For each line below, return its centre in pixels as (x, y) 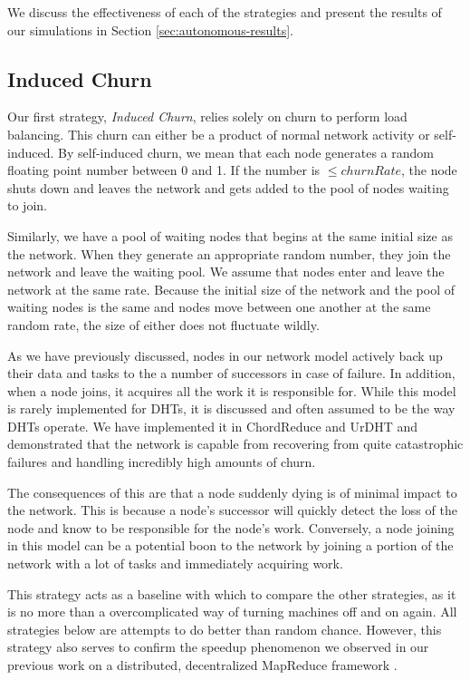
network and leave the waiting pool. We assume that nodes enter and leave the (226, 272)
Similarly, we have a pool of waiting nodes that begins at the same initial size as (230, 235)
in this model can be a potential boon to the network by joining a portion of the (230, 545)
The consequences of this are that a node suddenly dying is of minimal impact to (232, 492)
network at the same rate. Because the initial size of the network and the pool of (231, 289)
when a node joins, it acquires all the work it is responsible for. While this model (232, 390)
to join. (27, 205)
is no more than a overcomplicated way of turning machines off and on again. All (232, 612)
